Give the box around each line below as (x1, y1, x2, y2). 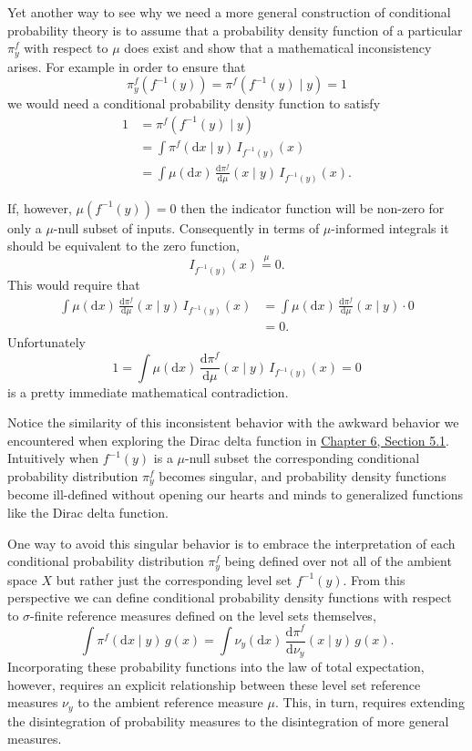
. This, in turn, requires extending (274, 693, 465, 712)
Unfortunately (7, 333, 87, 352)
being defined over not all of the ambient (224, 551, 452, 571)
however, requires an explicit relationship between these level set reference (7, 674, 421, 694)
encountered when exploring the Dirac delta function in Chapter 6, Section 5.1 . (7, 430, 449, 449)
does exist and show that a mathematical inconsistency (124, 38, 432, 57)
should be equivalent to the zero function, (7, 236, 240, 255)
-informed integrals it (331, 218, 449, 237)
